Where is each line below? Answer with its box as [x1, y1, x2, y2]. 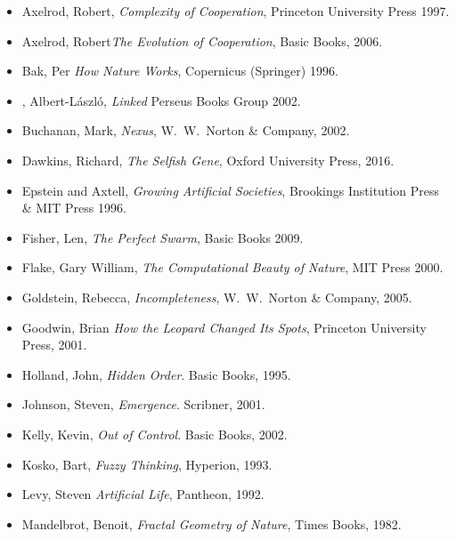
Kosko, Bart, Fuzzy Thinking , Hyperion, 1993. [21, 455, 273, 473]
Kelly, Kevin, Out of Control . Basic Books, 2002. [21, 424, 288, 443]
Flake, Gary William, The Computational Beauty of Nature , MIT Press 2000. [21, 258, 444, 277]
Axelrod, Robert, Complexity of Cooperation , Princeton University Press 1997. [21, 2, 450, 20]
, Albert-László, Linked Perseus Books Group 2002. [21, 91, 301, 109]
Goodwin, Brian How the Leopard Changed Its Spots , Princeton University [21, 318, 427, 336]
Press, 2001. [21, 335, 87, 354]
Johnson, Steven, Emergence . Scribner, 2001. [21, 395, 265, 414]
